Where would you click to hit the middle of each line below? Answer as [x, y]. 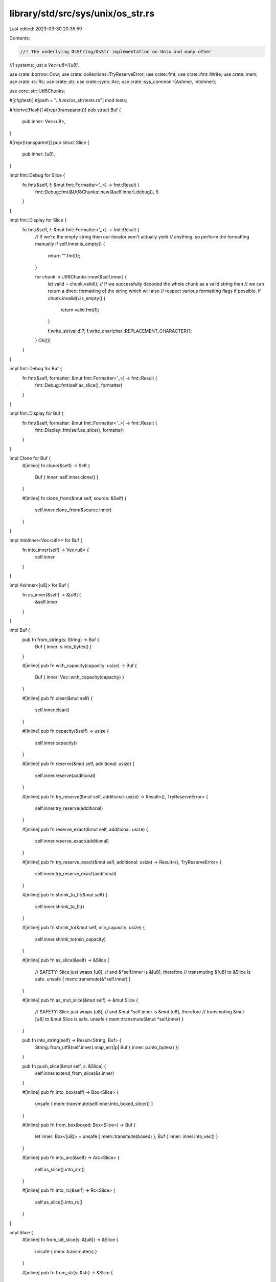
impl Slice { [21, 1233]
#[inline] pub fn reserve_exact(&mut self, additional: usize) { [85, 829]
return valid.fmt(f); [80, 310]
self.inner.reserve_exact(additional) [72, 841]
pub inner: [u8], [39, 154]
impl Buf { [20, 630]
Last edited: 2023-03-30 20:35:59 [46, 29]
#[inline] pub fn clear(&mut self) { [57, 698]
